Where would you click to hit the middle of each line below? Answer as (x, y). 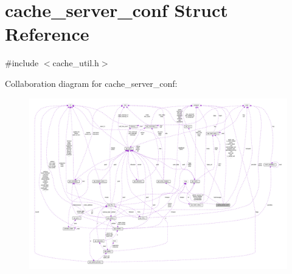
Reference (47, 34)
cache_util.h (76, 63)
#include (22, 63)
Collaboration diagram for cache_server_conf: (91, 83)
